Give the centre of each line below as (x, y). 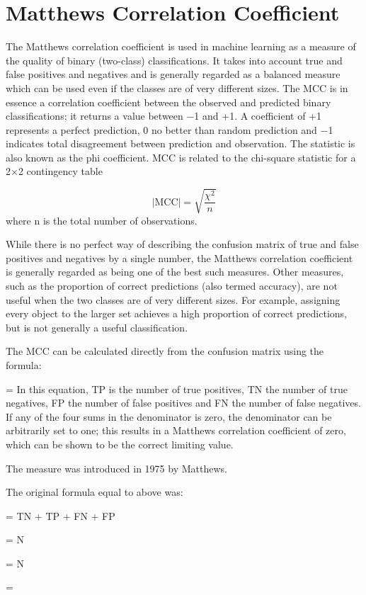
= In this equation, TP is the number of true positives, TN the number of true (177, 389)
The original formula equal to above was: (95, 492)
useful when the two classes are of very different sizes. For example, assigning (173, 299)
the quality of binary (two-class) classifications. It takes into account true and (174, 60)
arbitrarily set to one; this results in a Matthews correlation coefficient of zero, (176, 430)
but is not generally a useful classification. (97, 327)
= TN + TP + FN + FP (61, 515)
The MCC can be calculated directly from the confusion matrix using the (165, 351)
